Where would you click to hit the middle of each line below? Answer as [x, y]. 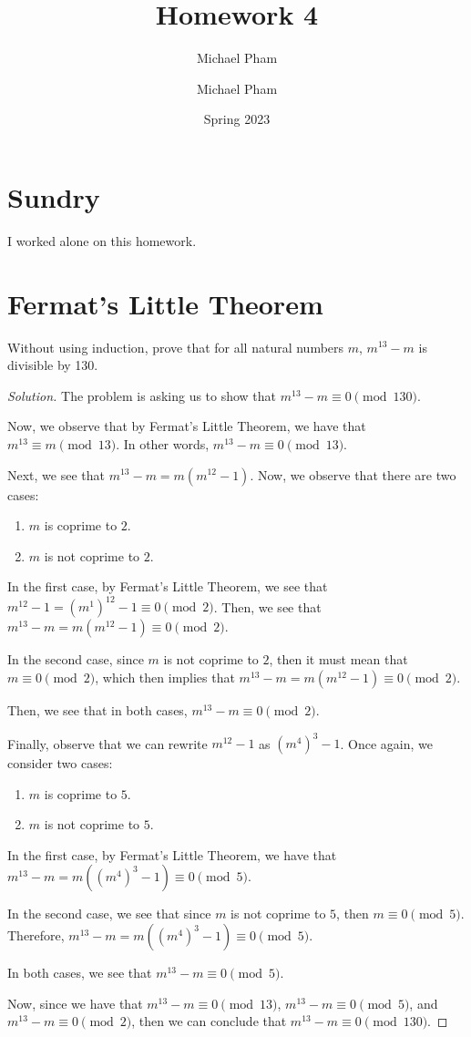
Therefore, [36, 935]
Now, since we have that [75, 1003]
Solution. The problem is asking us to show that [142, 395]
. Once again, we [386, 743]
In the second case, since [76, 659]
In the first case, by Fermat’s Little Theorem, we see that [168, 586]
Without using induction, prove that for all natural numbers [176, 347]
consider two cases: [60, 763]
